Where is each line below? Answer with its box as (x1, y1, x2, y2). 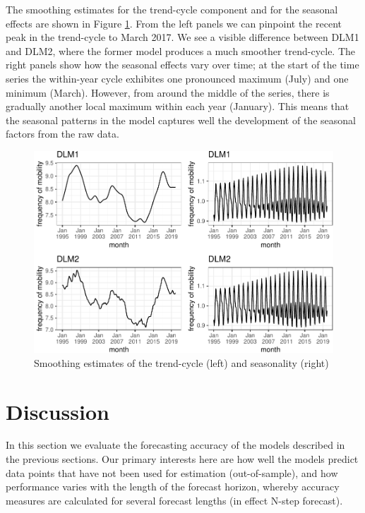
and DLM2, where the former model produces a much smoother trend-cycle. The (6, 43, 356, 58)
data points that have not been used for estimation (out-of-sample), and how (6, 465, 338, 480)
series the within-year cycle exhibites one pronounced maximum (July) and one (6, 71, 349, 85)
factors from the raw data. (6, 126, 119, 141)
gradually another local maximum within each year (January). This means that (6, 99, 349, 114)
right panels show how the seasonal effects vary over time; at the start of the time (6, 57, 359, 72)
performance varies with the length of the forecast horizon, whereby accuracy (6, 479, 340, 494)
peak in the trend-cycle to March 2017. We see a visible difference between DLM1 (6, 30, 359, 44)
